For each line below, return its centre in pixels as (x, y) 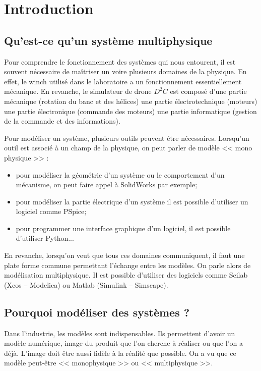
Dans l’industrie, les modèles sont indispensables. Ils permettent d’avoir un (120, 333)
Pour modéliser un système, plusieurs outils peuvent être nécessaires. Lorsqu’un (127, 138)
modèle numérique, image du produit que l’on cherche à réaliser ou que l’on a (123, 343)
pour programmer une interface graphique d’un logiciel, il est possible (123, 228)
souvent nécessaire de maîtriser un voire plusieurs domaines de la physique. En (125, 71)
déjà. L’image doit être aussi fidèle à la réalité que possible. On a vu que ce (120, 353)
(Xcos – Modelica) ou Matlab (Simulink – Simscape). (86, 284)
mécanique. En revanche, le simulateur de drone (78, 91)
